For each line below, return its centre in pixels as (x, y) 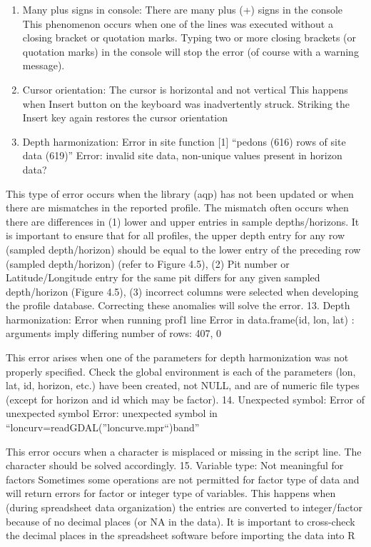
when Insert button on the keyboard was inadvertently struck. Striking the (186, 103)
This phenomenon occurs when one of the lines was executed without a (178, 23)
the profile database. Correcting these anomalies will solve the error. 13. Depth (178, 305)
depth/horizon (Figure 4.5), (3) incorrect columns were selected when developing (182, 291)
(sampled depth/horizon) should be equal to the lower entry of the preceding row (183, 249)
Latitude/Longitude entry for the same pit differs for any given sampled (163, 277)
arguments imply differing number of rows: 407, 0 (114, 333)
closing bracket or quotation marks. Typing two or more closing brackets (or (189, 37)
